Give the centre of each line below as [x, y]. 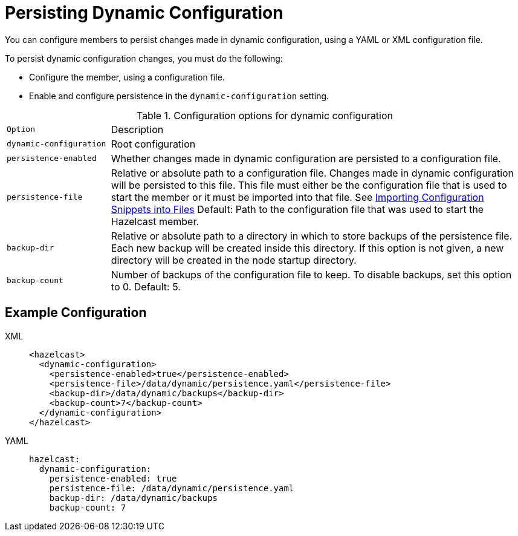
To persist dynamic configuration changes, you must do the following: [144, 58]
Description [137, 129]
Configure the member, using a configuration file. [127, 77]
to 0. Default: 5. [146, 286]
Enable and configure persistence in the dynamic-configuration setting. [179, 96]
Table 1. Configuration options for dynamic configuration [265, 115]
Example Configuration [76, 313]
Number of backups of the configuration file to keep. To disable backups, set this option [311, 274]
